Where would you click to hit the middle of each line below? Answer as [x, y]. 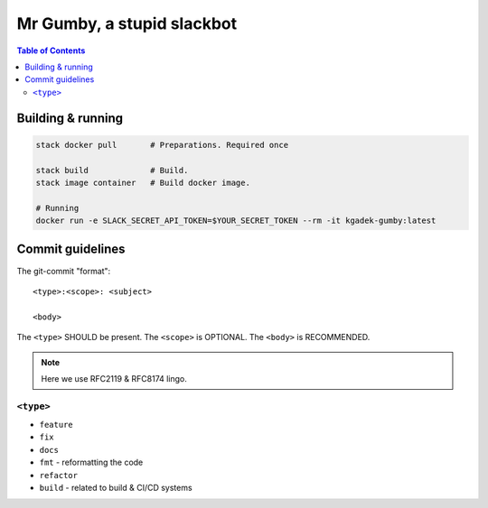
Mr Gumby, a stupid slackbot [127, 23]
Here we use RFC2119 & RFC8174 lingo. [114, 378]
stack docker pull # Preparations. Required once [162, 145]
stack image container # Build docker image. [143, 182]
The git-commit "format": [64, 271]
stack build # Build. [112, 170]
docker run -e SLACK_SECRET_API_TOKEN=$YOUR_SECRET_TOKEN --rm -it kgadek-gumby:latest [236, 221]
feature [56, 425]
